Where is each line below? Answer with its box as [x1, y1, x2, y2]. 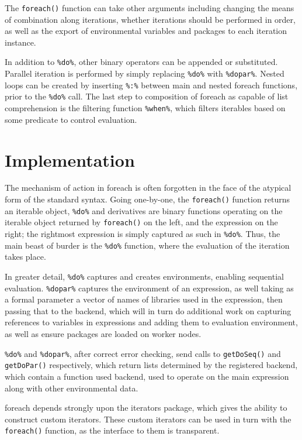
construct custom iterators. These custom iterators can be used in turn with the [5, 412, 291, 425]
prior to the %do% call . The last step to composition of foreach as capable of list [5, 90, 289, 102]
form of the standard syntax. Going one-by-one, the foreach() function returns [5, 193, 290, 205]
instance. [5, 36, 36, 48]
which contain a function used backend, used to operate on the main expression [5, 370, 289, 382]
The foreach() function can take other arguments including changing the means [5, 2, 294, 13]
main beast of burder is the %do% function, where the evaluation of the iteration [5, 239, 290, 251]
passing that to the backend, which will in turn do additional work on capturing [5, 304, 291, 317]
